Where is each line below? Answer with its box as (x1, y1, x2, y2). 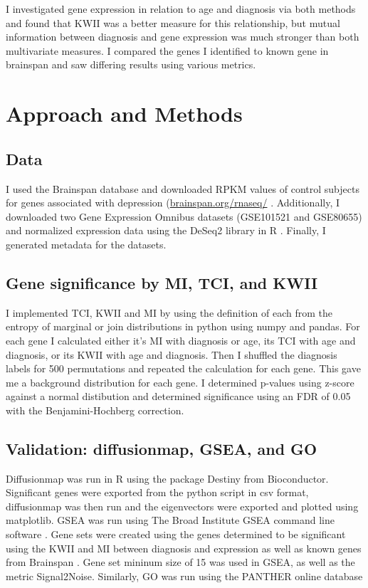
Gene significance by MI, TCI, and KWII (6, 271, 318, 293)
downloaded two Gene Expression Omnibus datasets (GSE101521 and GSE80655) (6, 209, 362, 224)
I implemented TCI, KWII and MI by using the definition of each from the (6, 305, 333, 320)
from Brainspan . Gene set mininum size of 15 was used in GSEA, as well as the (6, 555, 355, 569)
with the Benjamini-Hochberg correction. (6, 402, 184, 417)
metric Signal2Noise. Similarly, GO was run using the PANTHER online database (6, 568, 363, 583)
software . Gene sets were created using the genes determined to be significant (6, 527, 346, 542)
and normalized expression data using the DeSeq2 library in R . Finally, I (6, 223, 326, 238)
